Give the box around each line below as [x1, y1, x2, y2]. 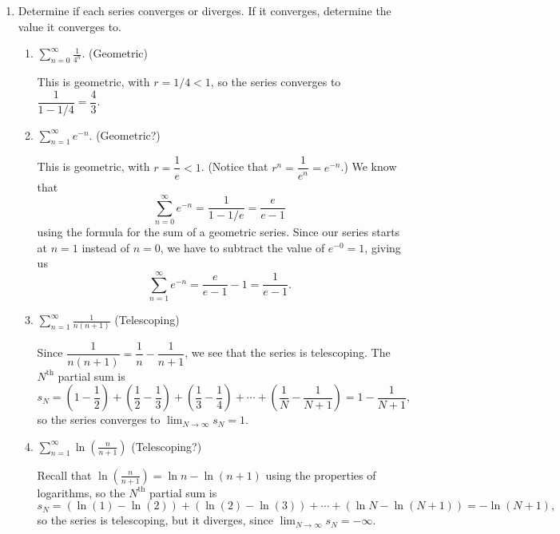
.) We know [340, 158, 397, 175]
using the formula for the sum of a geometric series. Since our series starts [37, 223, 400, 240]
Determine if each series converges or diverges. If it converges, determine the [18, 2, 391, 18]
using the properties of [265, 466, 376, 483]
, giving [364, 239, 401, 255]
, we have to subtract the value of [160, 239, 325, 255]
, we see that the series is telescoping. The [185, 344, 391, 361]
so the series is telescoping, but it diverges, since [37, 512, 273, 528]
